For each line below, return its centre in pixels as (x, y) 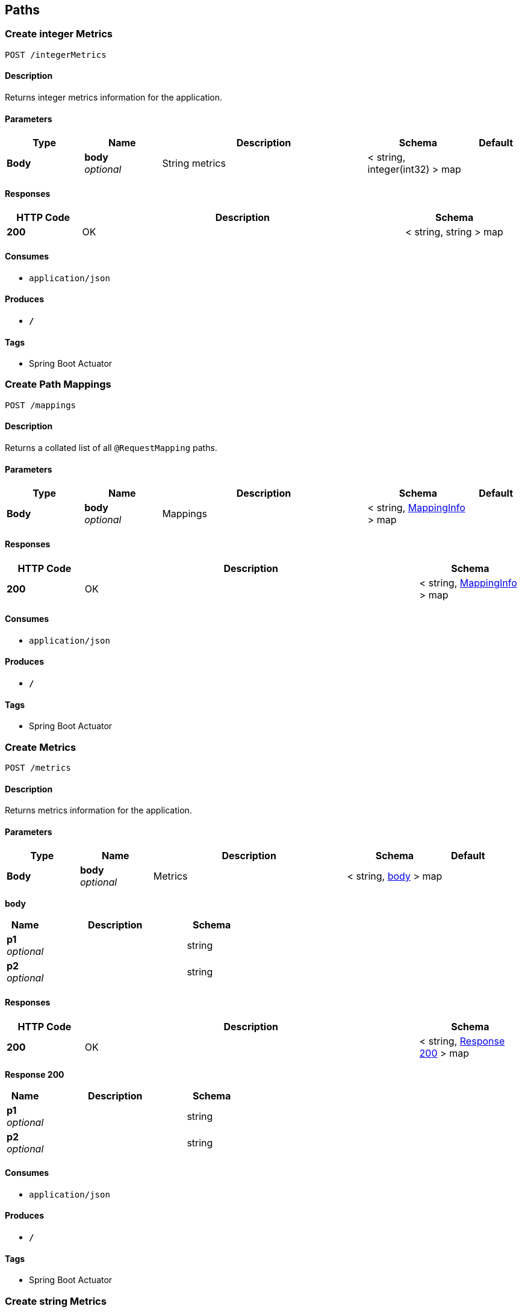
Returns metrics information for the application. (98, 810)
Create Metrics (41, 747)
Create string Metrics (56, 1301)
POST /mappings (41, 405)
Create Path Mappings (58, 384)
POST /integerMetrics (56, 54)
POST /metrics (38, 767)
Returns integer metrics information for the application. (114, 98)
